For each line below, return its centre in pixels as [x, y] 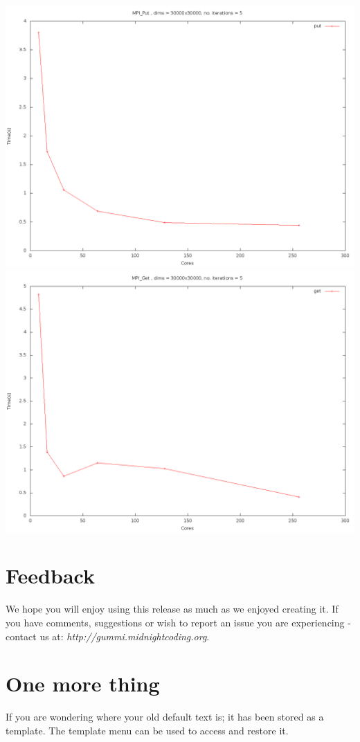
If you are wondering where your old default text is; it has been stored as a [165, 717]
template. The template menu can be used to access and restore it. [147, 730]
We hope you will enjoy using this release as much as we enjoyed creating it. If [172, 609]
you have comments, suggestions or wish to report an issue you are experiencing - [178, 622]
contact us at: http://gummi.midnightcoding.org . [108, 636]
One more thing [83, 684]
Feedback [50, 576]
